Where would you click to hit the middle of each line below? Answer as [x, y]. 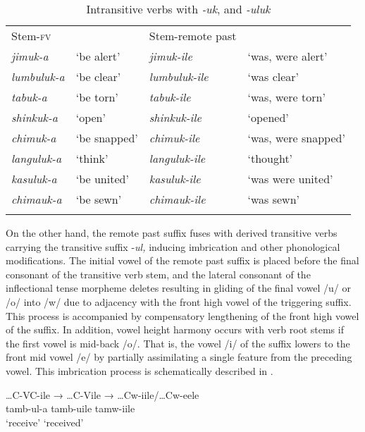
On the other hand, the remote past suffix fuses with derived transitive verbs [172, 233]
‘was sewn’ [273, 199]
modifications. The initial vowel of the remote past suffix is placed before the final [182, 260]
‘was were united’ [290, 179]
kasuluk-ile [175, 179]
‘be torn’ [97, 97]
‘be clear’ [98, 76]
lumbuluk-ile [179, 76]
